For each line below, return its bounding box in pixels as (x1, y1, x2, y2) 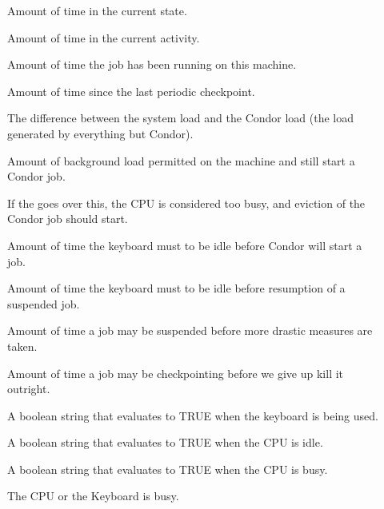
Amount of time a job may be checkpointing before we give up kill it (7, 364, 344, 381)
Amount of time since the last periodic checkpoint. (7, 82, 255, 99)
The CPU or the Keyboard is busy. (7, 487, 179, 504)
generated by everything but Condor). (7, 125, 194, 141)
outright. (7, 380, 50, 397)
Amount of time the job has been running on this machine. (7, 56, 297, 73)
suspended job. (7, 295, 80, 312)
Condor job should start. (7, 210, 128, 227)
